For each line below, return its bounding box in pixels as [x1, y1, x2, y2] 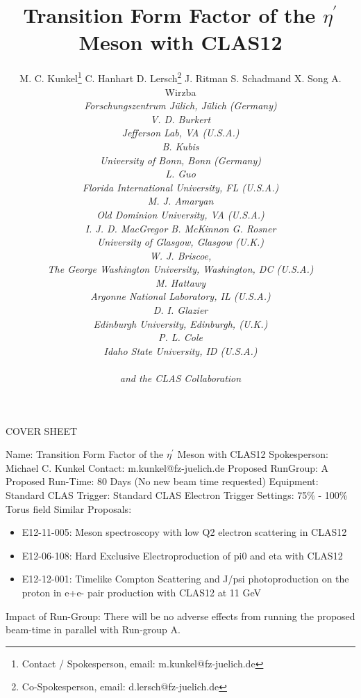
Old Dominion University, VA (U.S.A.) [96, 207, 265, 221]
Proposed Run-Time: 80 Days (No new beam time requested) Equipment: [6, 474, 319, 489]
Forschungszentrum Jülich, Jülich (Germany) [84, 98, 277, 113]
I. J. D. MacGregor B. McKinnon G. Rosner [85, 221, 276, 235]
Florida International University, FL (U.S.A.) [82, 180, 279, 194]
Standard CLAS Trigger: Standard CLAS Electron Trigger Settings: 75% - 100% [6, 488, 348, 502]
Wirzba [165, 84, 196, 99]
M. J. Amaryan [147, 193, 214, 208]
